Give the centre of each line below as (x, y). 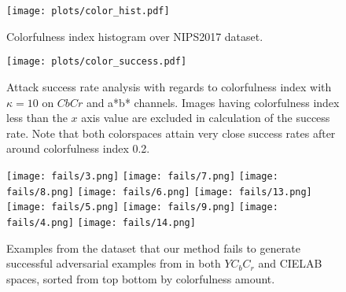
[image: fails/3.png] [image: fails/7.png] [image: (142, 176)
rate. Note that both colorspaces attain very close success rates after (171, 133)
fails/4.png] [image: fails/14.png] (101, 222)
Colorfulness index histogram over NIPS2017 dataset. (135, 36)
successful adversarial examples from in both (114, 263)
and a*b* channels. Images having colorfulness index (213, 102)
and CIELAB (290, 263)
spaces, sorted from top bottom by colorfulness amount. (141, 278)
